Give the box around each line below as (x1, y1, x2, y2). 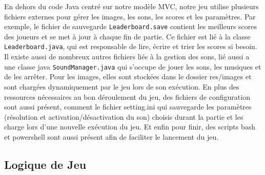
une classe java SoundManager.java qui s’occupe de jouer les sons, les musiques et (4, 61, 261, 72)
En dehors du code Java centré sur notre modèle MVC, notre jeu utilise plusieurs (4, 1, 259, 11)
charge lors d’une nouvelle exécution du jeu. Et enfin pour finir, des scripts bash (4, 121, 256, 132)
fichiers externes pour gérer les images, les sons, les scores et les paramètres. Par (4, 11, 256, 21)
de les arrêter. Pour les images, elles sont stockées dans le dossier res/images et (4, 71, 252, 82)
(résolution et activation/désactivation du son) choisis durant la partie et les (4, 111, 243, 122)
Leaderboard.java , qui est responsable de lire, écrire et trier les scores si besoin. (4, 41, 257, 52)
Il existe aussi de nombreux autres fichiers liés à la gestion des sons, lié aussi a (4, 51, 250, 62)
